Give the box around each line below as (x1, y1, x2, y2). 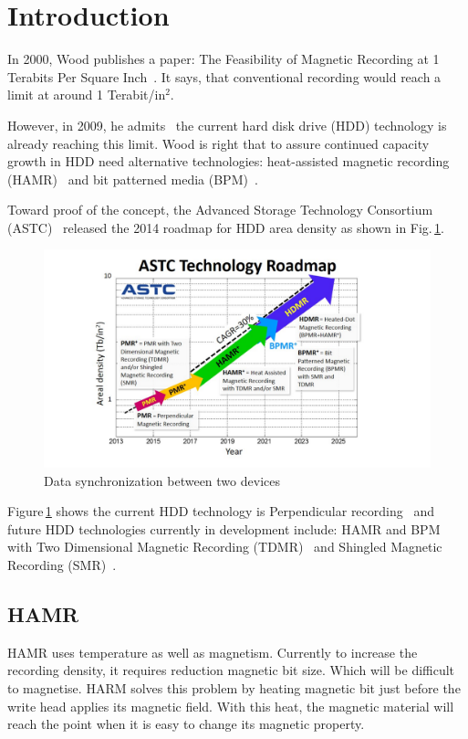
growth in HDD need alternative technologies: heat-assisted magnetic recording (7, 152, 450, 171)
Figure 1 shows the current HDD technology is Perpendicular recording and (7, 501, 434, 521)
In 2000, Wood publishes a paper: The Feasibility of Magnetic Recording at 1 (7, 49, 440, 69)
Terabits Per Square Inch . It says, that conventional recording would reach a (7, 67, 442, 86)
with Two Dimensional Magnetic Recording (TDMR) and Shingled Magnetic (7, 537, 442, 556)
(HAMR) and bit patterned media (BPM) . (7, 169, 258, 188)
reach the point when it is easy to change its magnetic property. (7, 714, 365, 734)
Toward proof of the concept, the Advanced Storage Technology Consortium (7, 200, 433, 219)
